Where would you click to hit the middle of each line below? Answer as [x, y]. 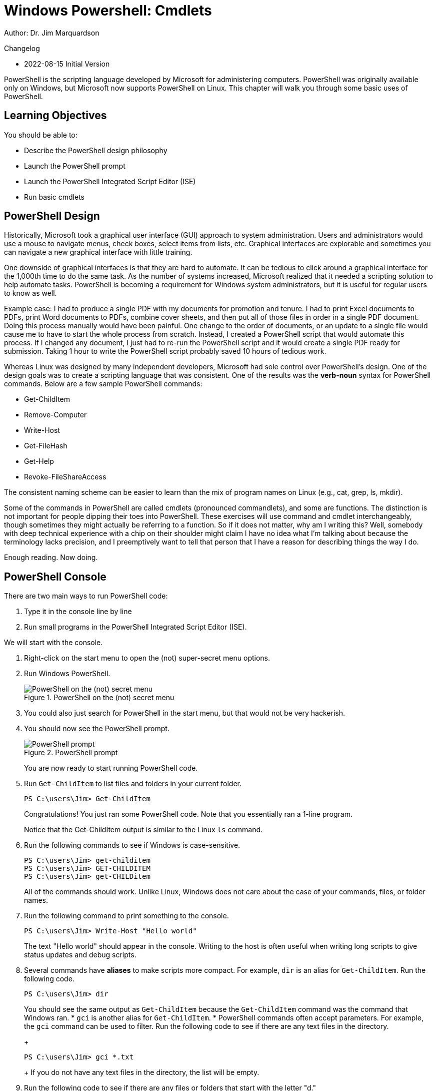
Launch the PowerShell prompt [75, 166]
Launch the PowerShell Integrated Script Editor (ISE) [110, 181]
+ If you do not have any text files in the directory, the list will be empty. [142, 1072]
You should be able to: [41, 135]
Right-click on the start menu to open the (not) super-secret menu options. [147, 658]
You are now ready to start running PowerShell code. [111, 768]
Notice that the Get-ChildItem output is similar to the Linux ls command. [143, 830]
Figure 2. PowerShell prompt [71, 753]
